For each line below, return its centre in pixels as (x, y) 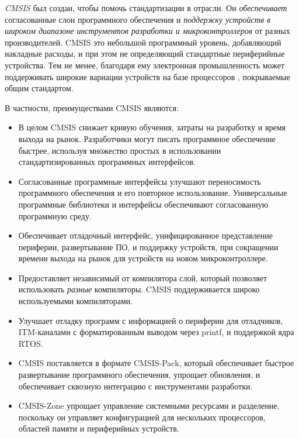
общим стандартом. (39, 88)
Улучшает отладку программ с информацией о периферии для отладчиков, (151, 320)
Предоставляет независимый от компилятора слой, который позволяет (143, 277)
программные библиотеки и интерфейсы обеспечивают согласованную (143, 204)
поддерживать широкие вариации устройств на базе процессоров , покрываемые (147, 76)
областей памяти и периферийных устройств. (99, 428)
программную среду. (55, 215)
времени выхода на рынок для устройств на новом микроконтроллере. (143, 258)
